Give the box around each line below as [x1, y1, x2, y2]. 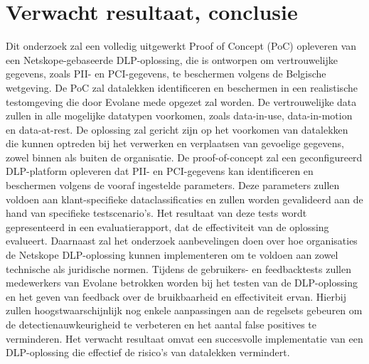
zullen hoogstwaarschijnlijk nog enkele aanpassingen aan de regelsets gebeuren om [6, 303, 363, 318]
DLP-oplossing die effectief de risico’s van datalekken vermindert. [6, 345, 290, 360]
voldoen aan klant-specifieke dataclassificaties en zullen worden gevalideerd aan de [6, 191, 363, 206]
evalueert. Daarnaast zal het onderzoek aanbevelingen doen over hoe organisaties [6, 233, 358, 248]
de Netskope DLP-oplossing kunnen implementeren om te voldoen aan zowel [6, 247, 338, 262]
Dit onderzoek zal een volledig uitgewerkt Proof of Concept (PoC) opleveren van [6, 38, 357, 53]
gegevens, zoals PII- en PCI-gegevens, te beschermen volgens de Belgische [6, 66, 326, 81]
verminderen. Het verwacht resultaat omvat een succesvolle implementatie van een [6, 331, 363, 346]
